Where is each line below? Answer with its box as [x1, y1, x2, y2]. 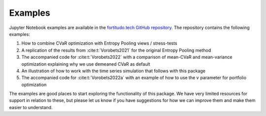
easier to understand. [9, 104, 53, 110]
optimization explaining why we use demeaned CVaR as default [21, 61, 150, 67]
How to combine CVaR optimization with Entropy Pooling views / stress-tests [21, 40, 177, 46]
